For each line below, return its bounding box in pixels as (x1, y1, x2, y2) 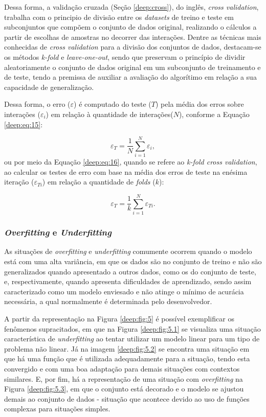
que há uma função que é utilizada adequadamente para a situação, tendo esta (4, 353, 250, 364)
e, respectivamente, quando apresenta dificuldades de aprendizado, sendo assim (4, 276, 252, 287)
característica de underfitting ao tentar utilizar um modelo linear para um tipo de (4, 333, 260, 344)
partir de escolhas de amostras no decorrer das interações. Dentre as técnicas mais (4, 31, 261, 42)
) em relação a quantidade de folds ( (42, 176, 156, 187)
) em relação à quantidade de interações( (46, 108, 173, 119)
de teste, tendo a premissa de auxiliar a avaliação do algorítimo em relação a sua (4, 72, 257, 82)
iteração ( (4, 176, 34, 187)
